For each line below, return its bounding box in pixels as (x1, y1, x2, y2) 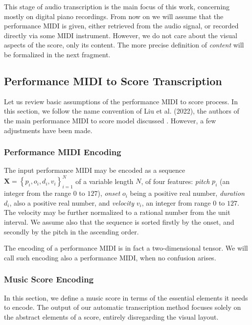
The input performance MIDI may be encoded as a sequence (4, 165, 185, 175)
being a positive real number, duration (130, 188, 245, 198)
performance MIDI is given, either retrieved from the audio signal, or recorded (4, 21, 239, 31)
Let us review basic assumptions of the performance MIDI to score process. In (4, 96, 238, 106)
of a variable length (75, 176, 134, 186)
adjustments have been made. (4, 125, 92, 135)
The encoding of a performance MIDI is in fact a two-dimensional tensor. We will (4, 243, 248, 253)
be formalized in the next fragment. (4, 49, 111, 59)
